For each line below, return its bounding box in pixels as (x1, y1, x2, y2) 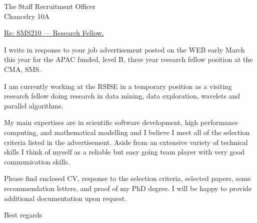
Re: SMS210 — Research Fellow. (4, 27, 104, 38)
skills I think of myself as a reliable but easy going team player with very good (4, 146, 245, 157)
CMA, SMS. (4, 63, 41, 74)
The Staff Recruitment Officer (4, 1, 96, 11)
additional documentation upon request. (4, 192, 127, 203)
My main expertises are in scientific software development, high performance (4, 117, 238, 127)
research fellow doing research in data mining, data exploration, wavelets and (4, 90, 240, 101)
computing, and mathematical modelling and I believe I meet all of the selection (4, 126, 250, 137)
